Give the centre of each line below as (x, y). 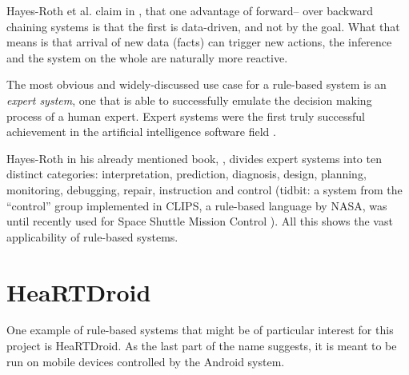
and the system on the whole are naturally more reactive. (147, 57)
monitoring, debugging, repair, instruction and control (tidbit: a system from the (204, 189)
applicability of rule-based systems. (92, 236)
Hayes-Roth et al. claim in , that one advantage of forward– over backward (190, 10)
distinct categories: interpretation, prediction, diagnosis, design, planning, (186, 174)
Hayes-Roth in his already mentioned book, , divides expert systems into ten (194, 158)
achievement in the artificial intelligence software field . (141, 132)
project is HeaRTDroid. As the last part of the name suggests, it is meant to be (202, 346)
